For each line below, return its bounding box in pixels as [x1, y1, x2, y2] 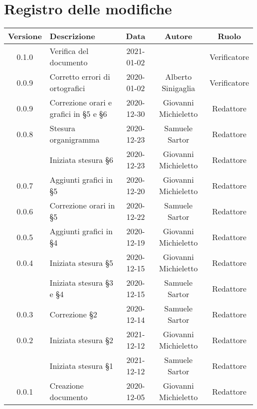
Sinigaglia [162, 82, 195, 94]
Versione [8, 30, 42, 42]
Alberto [165, 71, 192, 83]
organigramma [49, 134, 100, 146]
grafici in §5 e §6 [49, 108, 107, 120]
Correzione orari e [49, 97, 112, 108]
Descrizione [49, 30, 95, 42]
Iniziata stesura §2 [49, 334, 114, 346]
